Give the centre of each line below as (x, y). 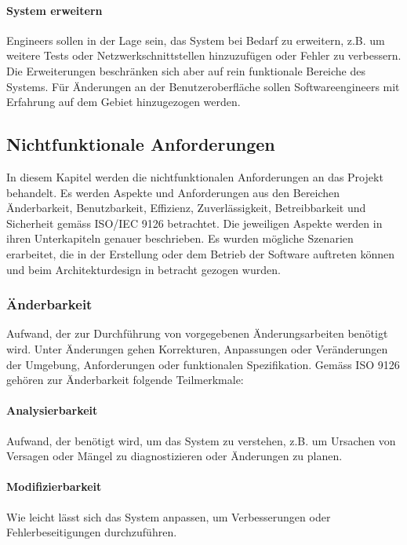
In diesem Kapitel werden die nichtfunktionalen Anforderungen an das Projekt (195, 176)
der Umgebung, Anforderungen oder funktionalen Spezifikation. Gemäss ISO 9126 (203, 364)
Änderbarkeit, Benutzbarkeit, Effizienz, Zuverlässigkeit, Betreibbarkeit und (186, 208)
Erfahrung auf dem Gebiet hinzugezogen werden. (124, 102)
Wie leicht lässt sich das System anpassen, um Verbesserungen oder (169, 516)
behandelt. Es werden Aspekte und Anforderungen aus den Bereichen (173, 192)
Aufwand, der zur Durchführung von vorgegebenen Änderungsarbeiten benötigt (197, 333)
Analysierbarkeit (52, 410)
